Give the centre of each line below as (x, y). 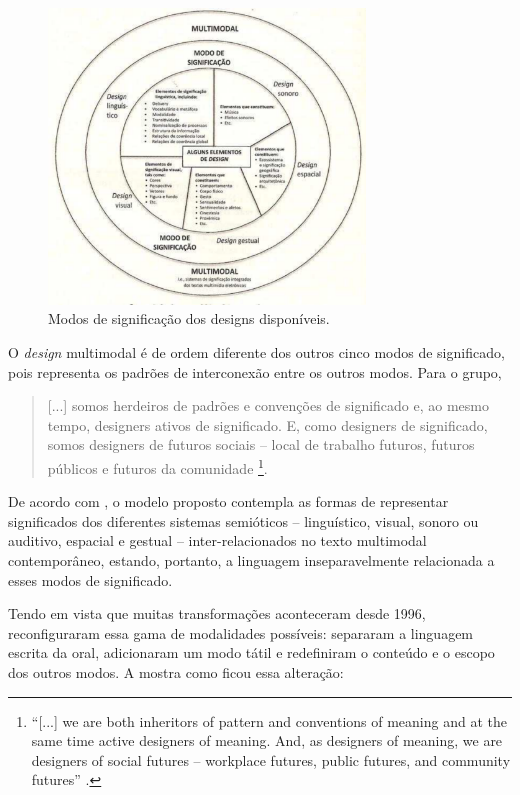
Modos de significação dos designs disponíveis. (189, 318)
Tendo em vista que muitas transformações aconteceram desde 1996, (217, 613)
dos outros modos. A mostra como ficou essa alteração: (176, 672)
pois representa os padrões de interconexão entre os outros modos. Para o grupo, (255, 371)
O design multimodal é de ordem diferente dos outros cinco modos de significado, (256, 352)
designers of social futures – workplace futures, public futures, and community (271, 759)
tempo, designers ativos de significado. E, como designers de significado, (267, 424)
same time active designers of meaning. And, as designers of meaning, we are (267, 740)
